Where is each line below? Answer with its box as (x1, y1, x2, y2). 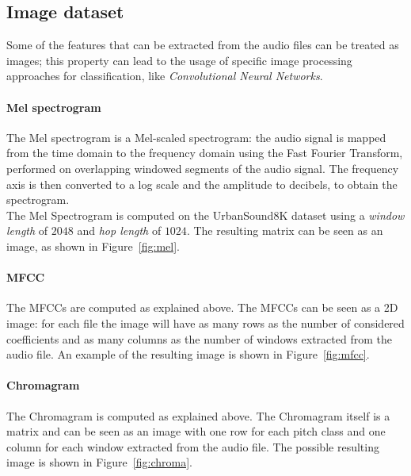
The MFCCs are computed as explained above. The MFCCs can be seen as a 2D (6, 299, 398, 316)
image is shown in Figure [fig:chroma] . (6, 454, 192, 470)
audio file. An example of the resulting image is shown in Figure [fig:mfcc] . (6, 346, 370, 363)
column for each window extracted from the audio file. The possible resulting (6, 438, 379, 455)
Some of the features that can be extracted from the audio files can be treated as (6, 36, 399, 53)
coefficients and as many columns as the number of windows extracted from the (6, 330, 392, 347)
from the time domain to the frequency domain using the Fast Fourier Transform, (6, 144, 403, 161)
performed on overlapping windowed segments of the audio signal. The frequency (6, 159, 399, 176)
